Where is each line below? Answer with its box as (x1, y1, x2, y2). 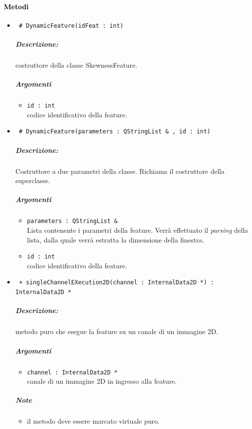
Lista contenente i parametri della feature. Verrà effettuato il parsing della (27, 225, 248, 235)
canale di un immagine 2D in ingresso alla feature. (27, 376, 177, 386)
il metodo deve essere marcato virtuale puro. (27, 416, 160, 426)
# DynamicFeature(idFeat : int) (18, 22, 124, 29)
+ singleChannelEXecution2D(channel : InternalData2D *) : (18, 279, 214, 286)
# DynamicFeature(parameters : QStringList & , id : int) (18, 128, 211, 135)
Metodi (4, 1, 29, 11)
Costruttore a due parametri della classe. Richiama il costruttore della (15, 166, 225, 176)
